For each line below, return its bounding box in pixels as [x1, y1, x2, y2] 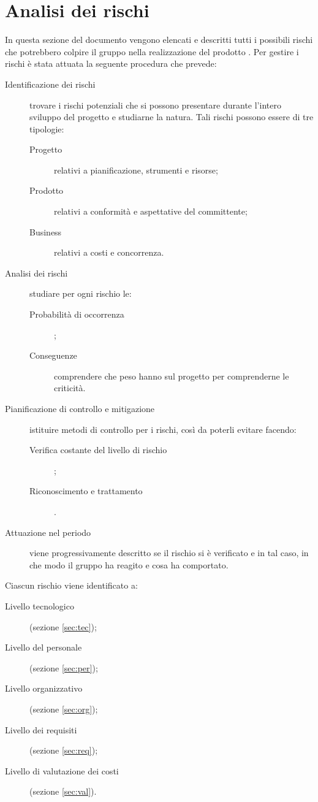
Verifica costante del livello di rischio [29, 443, 167, 456]
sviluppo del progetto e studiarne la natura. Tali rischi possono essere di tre [29, 110, 314, 123]
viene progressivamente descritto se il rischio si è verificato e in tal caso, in [29, 546, 309, 559]
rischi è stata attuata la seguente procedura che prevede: [5, 57, 217, 70]
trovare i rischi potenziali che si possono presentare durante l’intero [29, 98, 281, 111]
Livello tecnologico [5, 599, 74, 612]
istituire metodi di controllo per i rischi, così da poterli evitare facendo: [29, 422, 297, 435]
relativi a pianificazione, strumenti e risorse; [54, 163, 218, 176]
